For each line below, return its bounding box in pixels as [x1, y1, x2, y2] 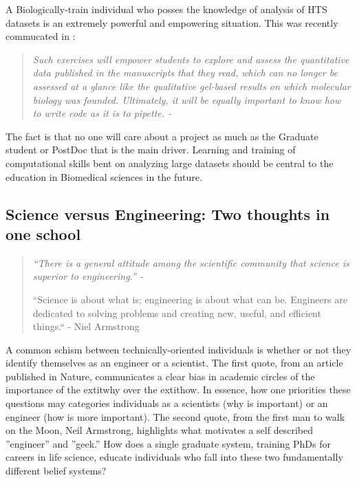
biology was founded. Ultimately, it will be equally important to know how [32, 92, 341, 107]
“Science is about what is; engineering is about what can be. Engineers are [32, 292, 347, 306]
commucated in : [6, 29, 76, 43]
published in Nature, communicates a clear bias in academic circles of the [6, 369, 315, 383]
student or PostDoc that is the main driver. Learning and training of [6, 142, 296, 157]
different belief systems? [6, 463, 107, 478]
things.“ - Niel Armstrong [32, 319, 140, 333]
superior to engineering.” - [32, 269, 143, 283]
